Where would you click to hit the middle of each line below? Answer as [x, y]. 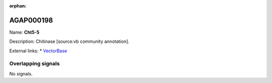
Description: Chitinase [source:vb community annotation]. [69, 41]
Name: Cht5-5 [24, 32]
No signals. [21, 73]
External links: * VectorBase [38, 51]
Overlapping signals [35, 64]
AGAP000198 [31, 20]
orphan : [18, 6]
